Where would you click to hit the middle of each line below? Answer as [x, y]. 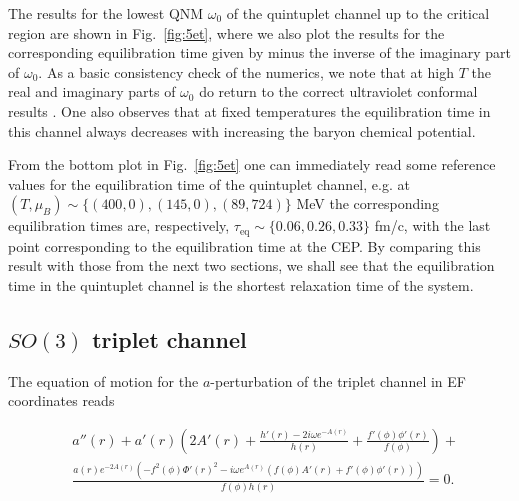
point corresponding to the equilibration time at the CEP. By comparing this [244, 245]
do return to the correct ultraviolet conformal [338, 91]
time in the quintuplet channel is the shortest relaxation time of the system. [241, 284]
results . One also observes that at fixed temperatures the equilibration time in [249, 110]
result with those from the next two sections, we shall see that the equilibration [251, 265]
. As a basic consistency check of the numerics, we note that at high [246, 71]
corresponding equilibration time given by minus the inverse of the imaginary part [259, 52]
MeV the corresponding [367, 203]
